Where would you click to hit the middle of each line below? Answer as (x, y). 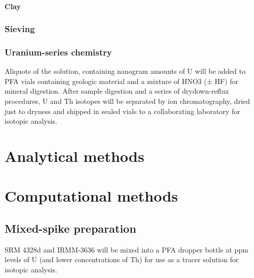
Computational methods (91, 196)
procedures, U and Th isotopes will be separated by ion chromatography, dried (128, 101)
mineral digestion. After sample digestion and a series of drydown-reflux (117, 91)
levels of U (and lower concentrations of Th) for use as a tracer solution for (122, 259)
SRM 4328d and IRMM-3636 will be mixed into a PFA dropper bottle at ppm (126, 249)
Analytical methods (75, 156)
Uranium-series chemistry (59, 52)
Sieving (20, 29)
